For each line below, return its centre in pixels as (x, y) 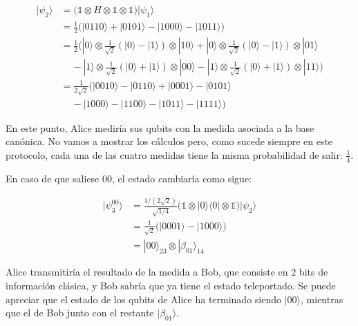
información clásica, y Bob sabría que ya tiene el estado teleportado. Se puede (171, 286)
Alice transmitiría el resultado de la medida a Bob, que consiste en (147, 272)
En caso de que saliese (53, 178)
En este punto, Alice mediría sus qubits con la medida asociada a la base (160, 127)
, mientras (322, 299)
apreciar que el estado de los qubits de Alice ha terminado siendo (144, 299)
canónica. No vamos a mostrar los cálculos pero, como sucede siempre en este (169, 141)
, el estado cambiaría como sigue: (182, 178)
